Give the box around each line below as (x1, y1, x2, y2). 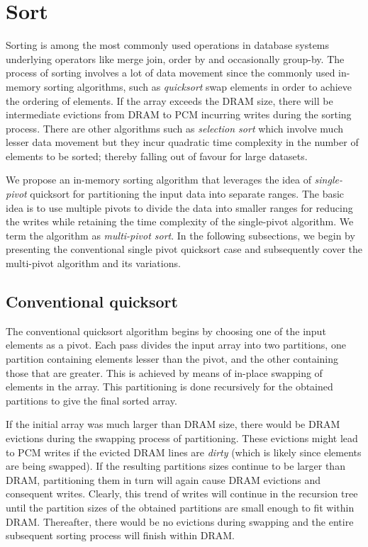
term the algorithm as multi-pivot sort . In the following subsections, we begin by (6, 227, 355, 242)
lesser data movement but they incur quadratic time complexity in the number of (6, 135, 359, 150)
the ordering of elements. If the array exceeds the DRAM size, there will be (6, 93, 333, 108)
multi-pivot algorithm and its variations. (6, 256, 181, 271)
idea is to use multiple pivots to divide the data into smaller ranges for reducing (6, 200, 353, 215)
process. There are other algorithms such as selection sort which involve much (6, 120, 343, 135)
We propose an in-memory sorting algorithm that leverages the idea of (6, 172, 311, 187)
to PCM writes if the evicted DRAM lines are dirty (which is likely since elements (6, 444, 362, 459)
